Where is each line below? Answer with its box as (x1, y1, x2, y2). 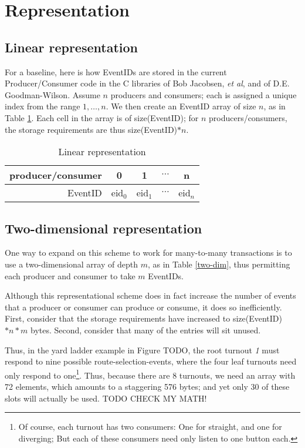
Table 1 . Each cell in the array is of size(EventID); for (5, 111, 199, 123)
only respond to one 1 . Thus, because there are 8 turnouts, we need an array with (5, 367, 296, 381)
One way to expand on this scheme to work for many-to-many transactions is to (5, 246, 292, 259)
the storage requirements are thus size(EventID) (5, 123, 178, 135)
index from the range (5, 100, 80, 112)
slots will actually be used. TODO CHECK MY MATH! (5, 392, 207, 404)
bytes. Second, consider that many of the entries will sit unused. (30, 323, 261, 336)
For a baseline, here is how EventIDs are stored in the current (5, 65, 227, 78)
